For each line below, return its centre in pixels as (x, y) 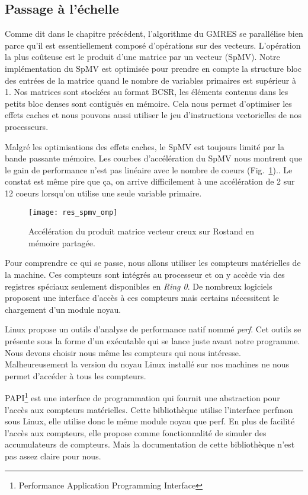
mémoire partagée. (62, 242)
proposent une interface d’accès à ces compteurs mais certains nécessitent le (142, 298)
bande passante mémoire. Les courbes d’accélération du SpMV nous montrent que (153, 158)
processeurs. (27, 126)
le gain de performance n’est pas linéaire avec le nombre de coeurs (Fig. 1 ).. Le (149, 169)
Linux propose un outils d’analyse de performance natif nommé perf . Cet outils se (153, 329)
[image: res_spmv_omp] (73, 212)
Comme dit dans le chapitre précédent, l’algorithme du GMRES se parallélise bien (154, 34)
